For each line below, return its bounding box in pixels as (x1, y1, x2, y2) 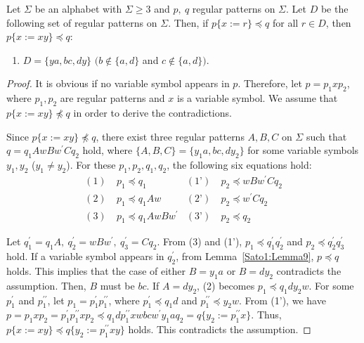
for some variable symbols (247, 143, 359, 157)
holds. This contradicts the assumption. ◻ (128, 322, 311, 337)
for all (272, 15, 299, 30)
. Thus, (251, 307, 282, 322)
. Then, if (168, 15, 209, 30)
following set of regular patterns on (6, 15, 157, 30)
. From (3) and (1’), (157, 234, 242, 249)
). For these (66, 157, 116, 171)
